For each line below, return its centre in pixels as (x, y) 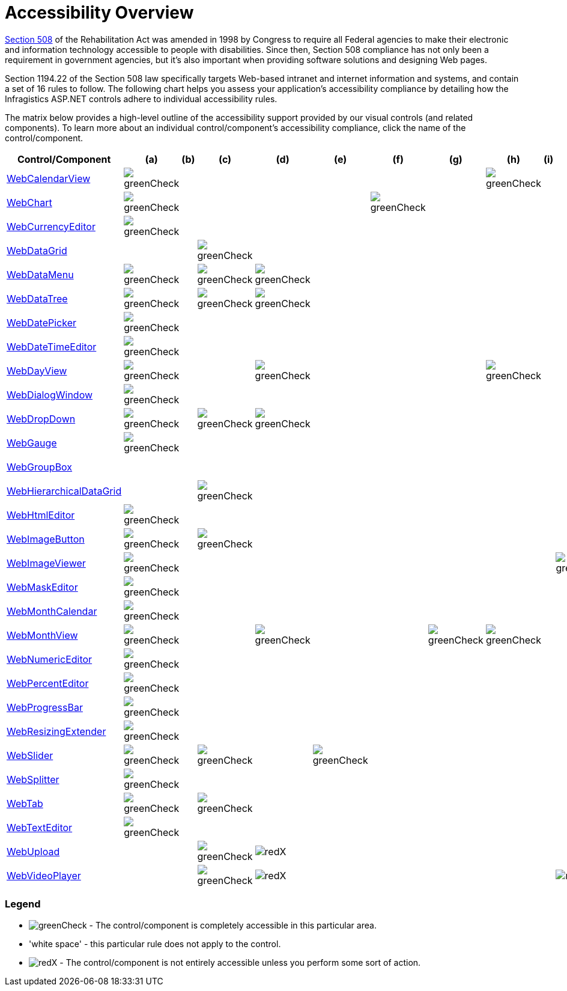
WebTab (25, 803)
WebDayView (37, 370)
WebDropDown (41, 419)
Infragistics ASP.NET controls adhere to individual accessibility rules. (141, 99)
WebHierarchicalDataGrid (64, 491)
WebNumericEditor (50, 659)
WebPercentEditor (48, 683)
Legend (23, 904)
